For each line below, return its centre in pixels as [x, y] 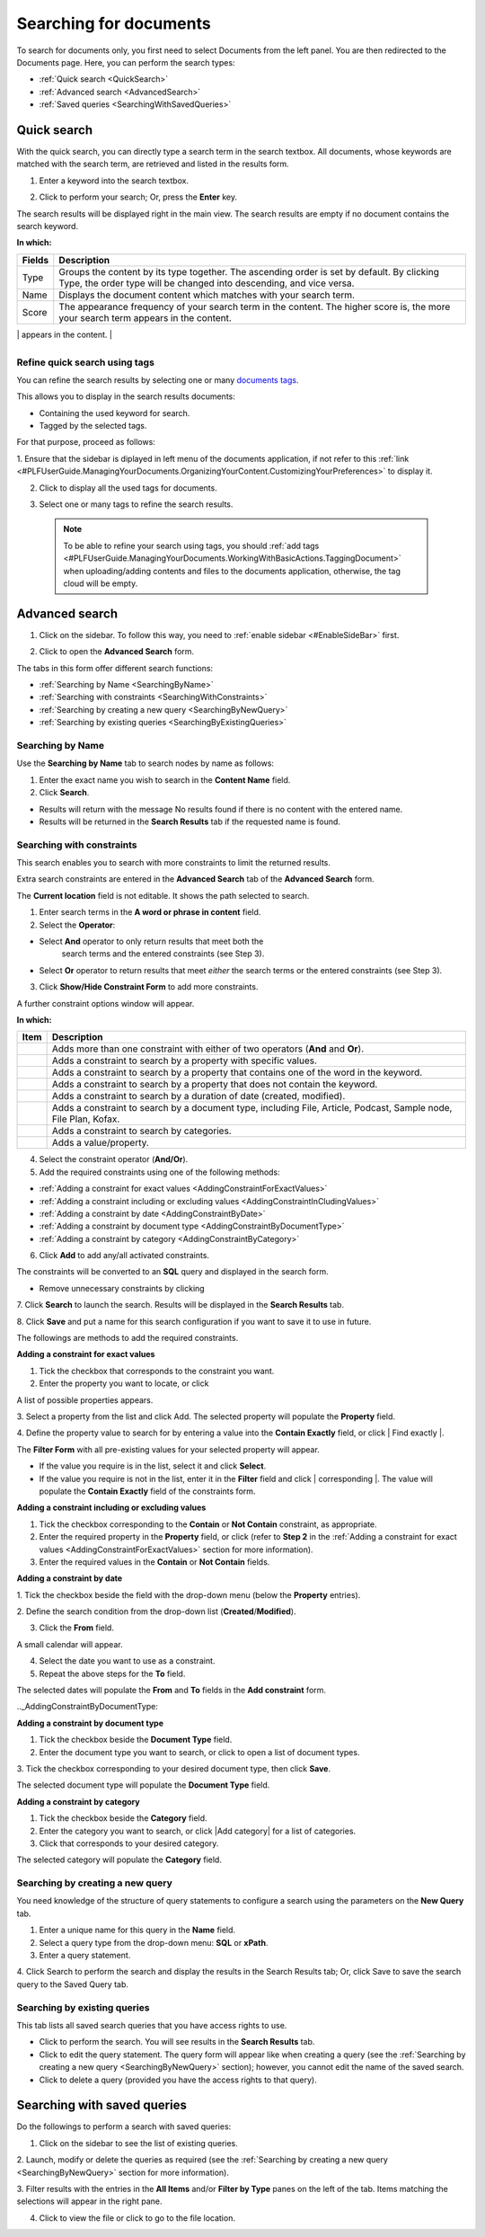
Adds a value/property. [101, 1143]
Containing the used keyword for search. [115, 413]
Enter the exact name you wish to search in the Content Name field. [165, 780]
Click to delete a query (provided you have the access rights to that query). [178, 2080]
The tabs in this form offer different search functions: [115, 668]
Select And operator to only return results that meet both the [151, 941]
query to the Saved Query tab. [73, 1984]
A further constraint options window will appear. [106, 1003]
